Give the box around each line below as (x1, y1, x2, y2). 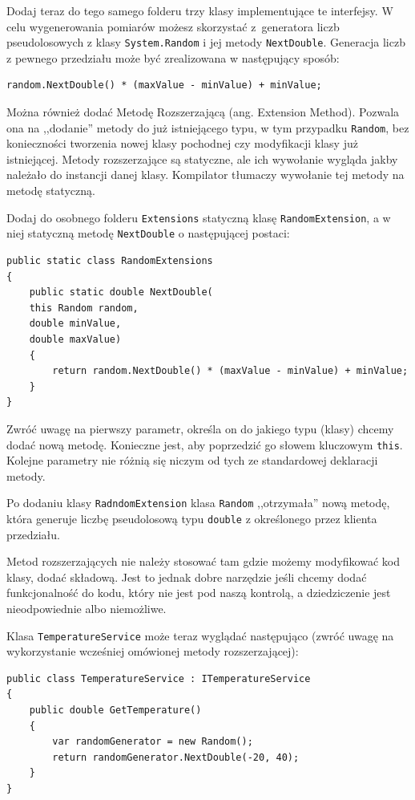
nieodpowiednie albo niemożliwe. (6, 600, 167, 617)
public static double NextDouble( (29, 286, 213, 298)
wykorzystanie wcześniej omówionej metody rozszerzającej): (6, 643, 299, 660)
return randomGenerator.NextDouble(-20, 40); (52, 751, 300, 763)
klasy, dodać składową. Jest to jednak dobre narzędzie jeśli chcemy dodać (6, 568, 367, 585)
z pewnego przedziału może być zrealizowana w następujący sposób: (6, 49, 340, 66)
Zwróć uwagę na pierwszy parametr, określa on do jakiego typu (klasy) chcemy (6, 420, 394, 437)
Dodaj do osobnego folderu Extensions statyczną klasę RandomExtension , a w (6, 209, 391, 225)
